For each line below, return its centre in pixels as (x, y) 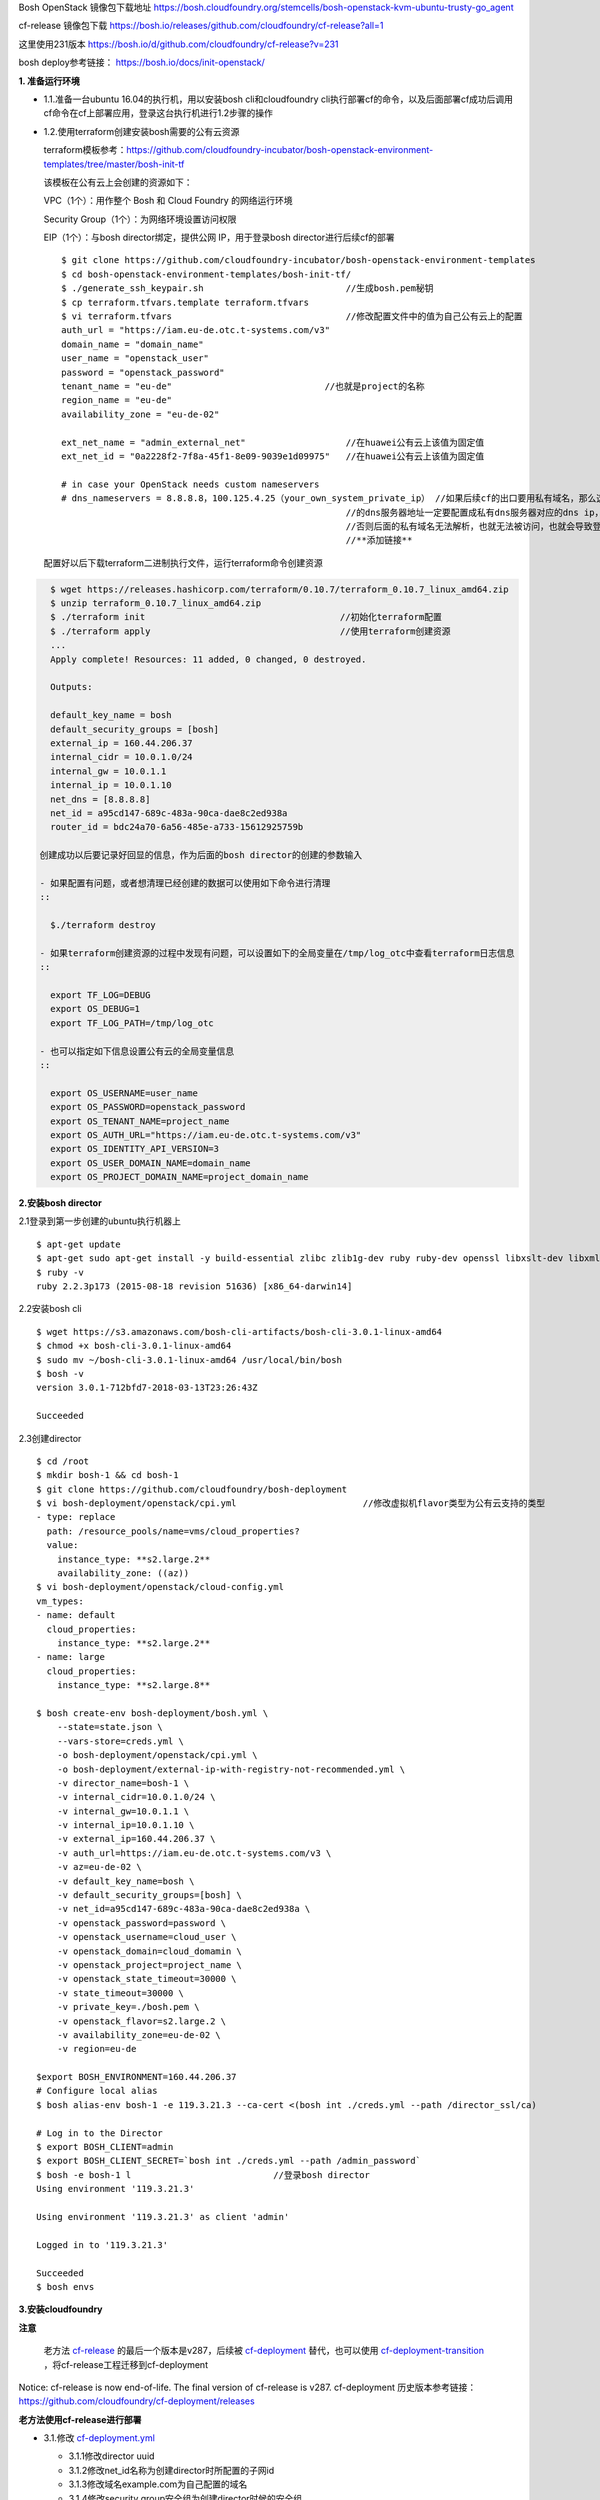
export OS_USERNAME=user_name (124, 1093)
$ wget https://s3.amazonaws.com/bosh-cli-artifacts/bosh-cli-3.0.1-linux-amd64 (239, 1331)
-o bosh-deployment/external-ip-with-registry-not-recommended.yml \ (231, 1769)
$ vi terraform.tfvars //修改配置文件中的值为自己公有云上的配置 (292, 316)
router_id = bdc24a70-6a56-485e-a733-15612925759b (177, 827)
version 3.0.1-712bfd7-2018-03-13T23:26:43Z (147, 1388)
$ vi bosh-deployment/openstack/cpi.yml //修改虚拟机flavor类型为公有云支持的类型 (291, 1503)
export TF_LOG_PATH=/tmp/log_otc (132, 1023)
